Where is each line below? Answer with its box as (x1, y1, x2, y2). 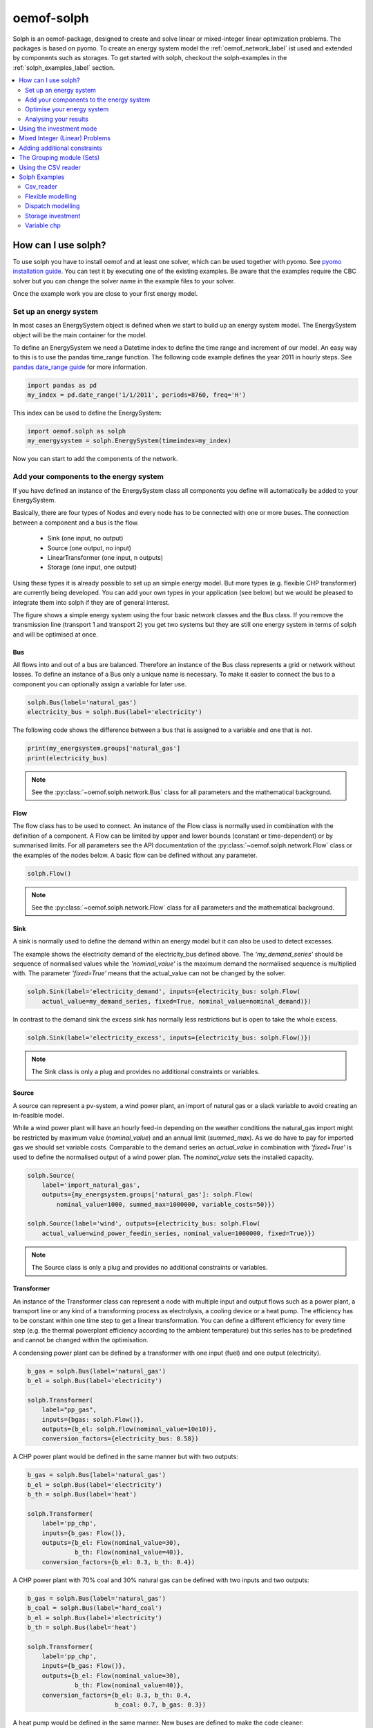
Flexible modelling (25, 192, 77, 200)
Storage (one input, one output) (47, 563, 137, 572)
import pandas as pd (27, 381, 97, 389)
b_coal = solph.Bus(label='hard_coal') (27, 1604, 162, 1612)
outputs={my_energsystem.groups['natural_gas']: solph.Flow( (41, 1191, 254, 1199)
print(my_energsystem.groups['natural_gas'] (27, 744, 181, 753)
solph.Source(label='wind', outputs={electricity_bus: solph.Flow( (27, 1220, 261, 1228)
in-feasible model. (12, 1111, 65, 1119)
